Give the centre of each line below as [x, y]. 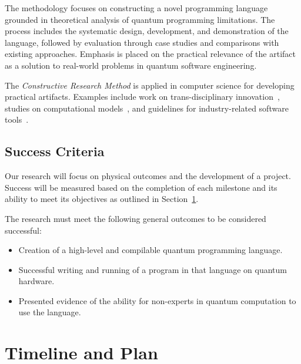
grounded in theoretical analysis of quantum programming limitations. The [140, 19]
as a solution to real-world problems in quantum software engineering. [131, 65]
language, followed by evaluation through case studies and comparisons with [142, 42]
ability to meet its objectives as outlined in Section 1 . [102, 199]
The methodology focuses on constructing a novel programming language [136, 8]
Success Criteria [55, 151]
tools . [17, 119]
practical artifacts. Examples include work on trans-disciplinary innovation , [142, 97]
